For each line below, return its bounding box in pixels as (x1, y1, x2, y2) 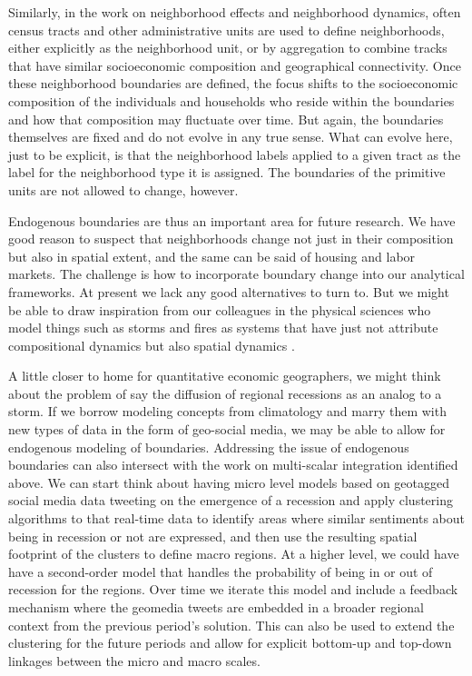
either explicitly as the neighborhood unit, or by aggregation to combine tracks (8, 38, 447, 57)
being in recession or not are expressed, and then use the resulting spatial (8, 526, 418, 545)
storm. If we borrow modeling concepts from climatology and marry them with (8, 402, 447, 421)
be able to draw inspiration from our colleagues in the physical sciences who (8, 300, 431, 319)
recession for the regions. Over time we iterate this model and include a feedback (8, 580, 458, 599)
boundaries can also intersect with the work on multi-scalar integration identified (8, 455, 458, 474)
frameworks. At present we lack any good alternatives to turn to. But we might (8, 282, 449, 301)
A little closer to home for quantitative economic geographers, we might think (8, 366, 441, 385)
